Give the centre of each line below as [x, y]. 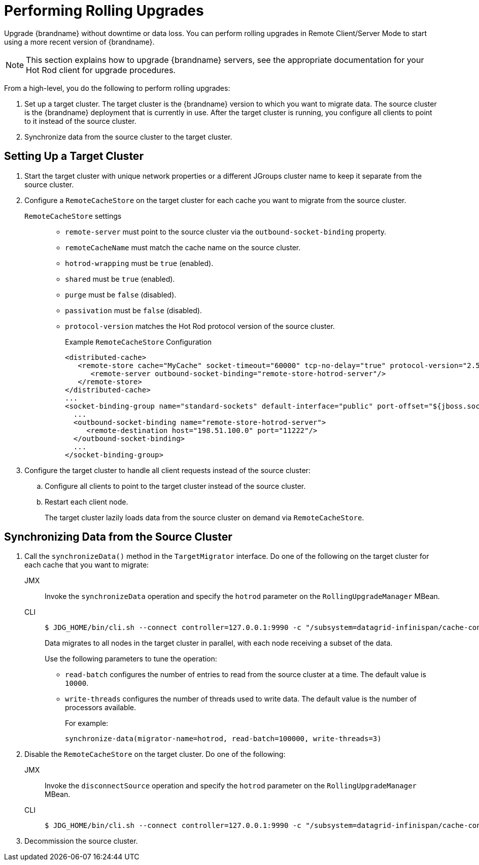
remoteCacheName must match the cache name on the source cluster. [183, 247]
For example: [87, 723]
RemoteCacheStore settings [73, 216]
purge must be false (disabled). [121, 294]
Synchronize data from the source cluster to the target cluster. [128, 137]
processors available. [101, 708]
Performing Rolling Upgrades [104, 11]
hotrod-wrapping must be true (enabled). [139, 263]
